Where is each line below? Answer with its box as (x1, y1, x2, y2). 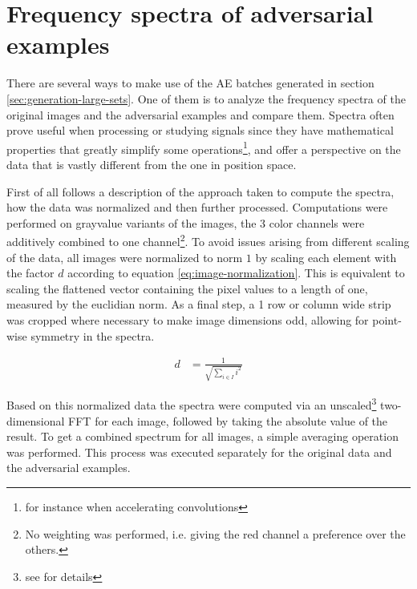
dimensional (6, 412, 65, 429)
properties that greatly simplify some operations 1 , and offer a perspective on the (6, 138, 401, 157)
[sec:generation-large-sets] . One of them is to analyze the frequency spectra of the (6, 90, 406, 107)
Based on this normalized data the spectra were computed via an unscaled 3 (6, 394, 377, 414)
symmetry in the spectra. (30, 327, 155, 344)
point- (372, 311, 402, 328)
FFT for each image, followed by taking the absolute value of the (68, 412, 388, 429)
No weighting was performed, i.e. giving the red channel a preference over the (25, 525, 406, 542)
